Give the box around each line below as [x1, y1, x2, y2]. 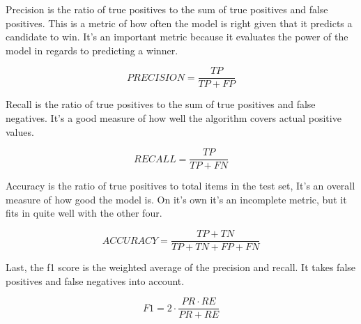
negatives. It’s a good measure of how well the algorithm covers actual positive [6, 111, 341, 125]
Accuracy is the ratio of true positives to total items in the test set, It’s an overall [6, 178, 355, 193]
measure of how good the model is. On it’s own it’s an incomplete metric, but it [6, 192, 347, 206]
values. [6, 124, 34, 139]
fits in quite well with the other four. [6, 206, 162, 220]
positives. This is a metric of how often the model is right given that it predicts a [6, 15, 353, 30]
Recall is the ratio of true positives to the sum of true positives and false [6, 97, 316, 111]
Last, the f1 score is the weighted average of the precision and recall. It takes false [6, 260, 356, 275]
